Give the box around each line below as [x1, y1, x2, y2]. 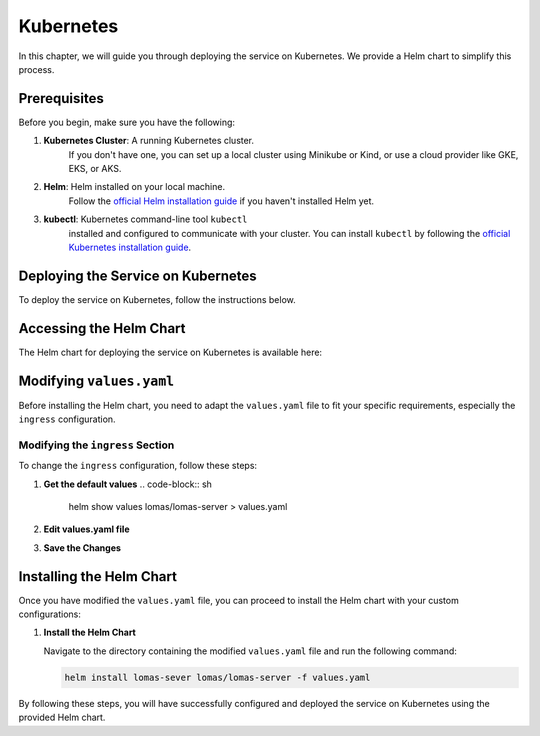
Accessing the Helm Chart [18, 320, 186, 337]
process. [18, 63, 55, 75]
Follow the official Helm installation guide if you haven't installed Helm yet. [68, 195, 375, 207]
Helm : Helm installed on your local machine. [43, 181, 225, 193]
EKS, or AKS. [68, 163, 122, 175]
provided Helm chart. [18, 711, 106, 724]
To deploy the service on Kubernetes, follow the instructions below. [18, 293, 297, 305]
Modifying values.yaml [18, 372, 175, 389]
